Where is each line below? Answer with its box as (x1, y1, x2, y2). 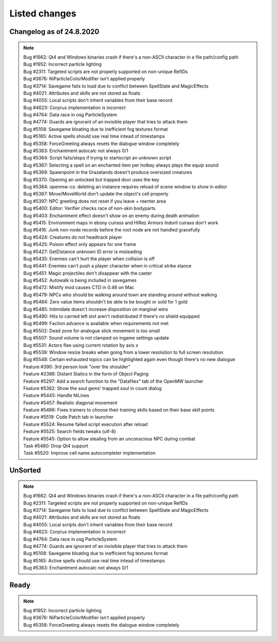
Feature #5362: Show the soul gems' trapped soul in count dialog (23, 385, 162, 391)
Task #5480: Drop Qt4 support (23, 443, 88, 449)
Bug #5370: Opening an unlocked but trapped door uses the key (23, 176, 160, 183)
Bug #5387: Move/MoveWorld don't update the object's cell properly (23, 191, 169, 197)
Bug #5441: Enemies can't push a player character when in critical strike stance (23, 263, 192, 269)
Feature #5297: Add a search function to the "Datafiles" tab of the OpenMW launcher (23, 378, 204, 384)
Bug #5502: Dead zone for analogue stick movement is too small (23, 327, 160, 334)
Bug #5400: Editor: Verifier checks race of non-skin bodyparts (23, 205, 156, 211)
